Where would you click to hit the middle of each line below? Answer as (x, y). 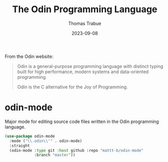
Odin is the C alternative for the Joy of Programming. (72, 87)
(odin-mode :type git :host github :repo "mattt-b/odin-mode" (76, 150)
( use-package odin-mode (30, 136)
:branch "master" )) (55, 155)
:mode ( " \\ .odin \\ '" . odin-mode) (46, 141)
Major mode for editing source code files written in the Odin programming (82, 121)
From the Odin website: (29, 56)
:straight (20, 146)
